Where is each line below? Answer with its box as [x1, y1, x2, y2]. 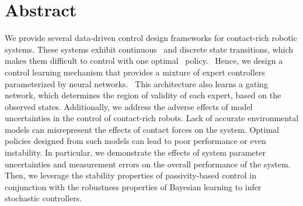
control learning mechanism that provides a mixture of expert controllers [5, 66, 265, 78]
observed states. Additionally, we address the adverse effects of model [5, 100, 253, 112]
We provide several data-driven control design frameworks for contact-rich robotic [5, 32, 297, 44]
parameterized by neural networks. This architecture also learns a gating [5, 77, 268, 90]
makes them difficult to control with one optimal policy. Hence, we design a [5, 54, 283, 67]
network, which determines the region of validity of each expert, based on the [5, 89, 281, 101]
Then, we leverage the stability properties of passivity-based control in [5, 169, 257, 181]
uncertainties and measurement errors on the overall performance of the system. [5, 157, 291, 170]
